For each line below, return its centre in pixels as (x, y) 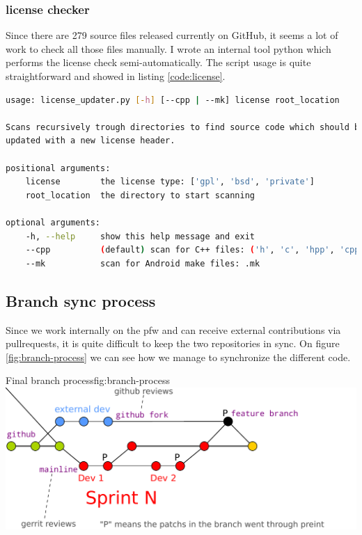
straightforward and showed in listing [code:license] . (116, 76)
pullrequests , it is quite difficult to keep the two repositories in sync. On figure (173, 343)
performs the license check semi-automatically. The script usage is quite (158, 62)
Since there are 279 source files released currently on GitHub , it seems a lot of (172, 35)
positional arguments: (58, 168)
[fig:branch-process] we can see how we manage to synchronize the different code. (178, 357)
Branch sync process (81, 300)
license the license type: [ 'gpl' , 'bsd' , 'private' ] (170, 182)
